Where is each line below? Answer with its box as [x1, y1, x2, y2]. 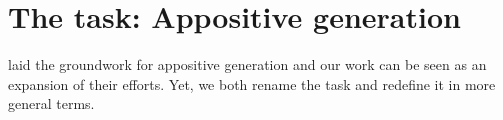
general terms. [8, 93, 95, 114]
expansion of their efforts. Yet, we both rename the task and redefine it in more [8, 73, 496, 94]
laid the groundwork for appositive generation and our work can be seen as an [8, 54, 487, 75]
